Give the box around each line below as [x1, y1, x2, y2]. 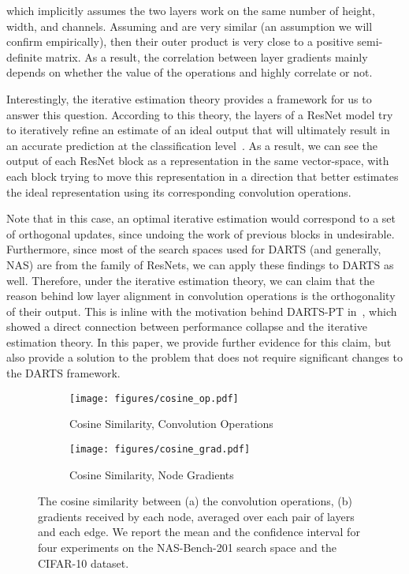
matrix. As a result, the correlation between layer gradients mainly [45, 48, 368, 65]
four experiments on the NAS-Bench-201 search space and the [38, 538, 336, 555]
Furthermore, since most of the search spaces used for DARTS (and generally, [6, 241, 381, 257]
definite [6, 48, 43, 65]
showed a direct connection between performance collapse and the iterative [6, 318, 367, 335]
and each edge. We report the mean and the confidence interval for [38, 523, 360, 540]
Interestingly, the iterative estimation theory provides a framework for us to [6, 90, 372, 107]
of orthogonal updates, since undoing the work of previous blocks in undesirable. [6, 225, 395, 242]
